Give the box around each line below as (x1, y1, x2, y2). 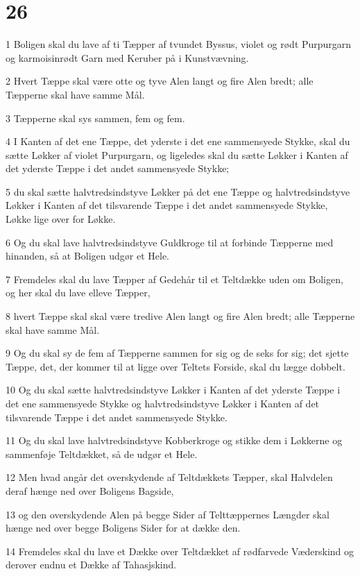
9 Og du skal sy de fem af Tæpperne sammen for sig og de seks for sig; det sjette (6, 346, 349, 360)
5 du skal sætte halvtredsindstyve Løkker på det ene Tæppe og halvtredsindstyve (6, 184, 350, 198)
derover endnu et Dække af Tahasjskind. (6, 557, 177, 572)
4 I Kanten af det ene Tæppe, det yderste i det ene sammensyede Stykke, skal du (6, 134, 350, 149)
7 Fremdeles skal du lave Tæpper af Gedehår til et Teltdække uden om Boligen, (6, 271, 343, 286)
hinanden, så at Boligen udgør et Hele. (6, 248, 169, 263)
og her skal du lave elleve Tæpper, (6, 285, 151, 300)
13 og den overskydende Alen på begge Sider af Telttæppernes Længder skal (6, 507, 329, 521)
